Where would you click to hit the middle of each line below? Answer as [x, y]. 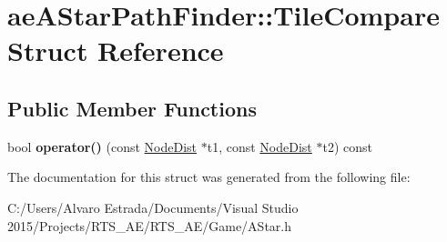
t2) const [348, 146]
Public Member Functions [132, 108]
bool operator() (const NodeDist [102, 146]
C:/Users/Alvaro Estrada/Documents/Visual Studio [153, 207]
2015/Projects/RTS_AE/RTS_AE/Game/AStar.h [149, 225]
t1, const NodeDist [259, 146]
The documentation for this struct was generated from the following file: [209, 177]
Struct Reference [116, 50]
